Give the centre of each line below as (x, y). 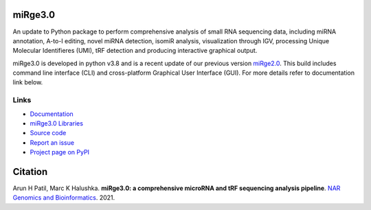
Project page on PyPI (59, 152)
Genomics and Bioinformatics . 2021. (64, 198)
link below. (28, 82)
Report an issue (52, 142)
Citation (30, 172)
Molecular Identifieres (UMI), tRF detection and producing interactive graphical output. (135, 51)
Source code (48, 133)
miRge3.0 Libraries (57, 123)
